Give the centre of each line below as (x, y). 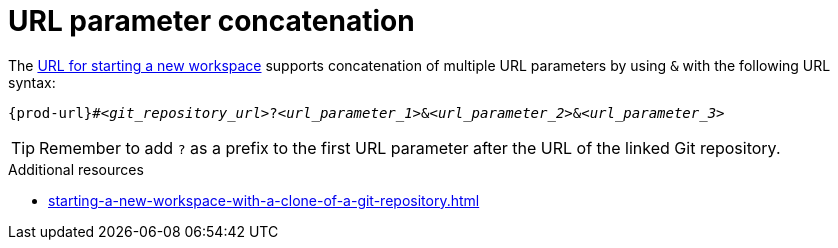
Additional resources (76, 169)
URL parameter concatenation (211, 21)
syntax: (32, 82)
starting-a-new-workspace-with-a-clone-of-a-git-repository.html (264, 200)
